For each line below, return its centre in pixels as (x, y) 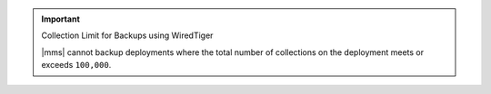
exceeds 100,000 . (76, 65)
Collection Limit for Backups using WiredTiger (127, 35)
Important (61, 19)
